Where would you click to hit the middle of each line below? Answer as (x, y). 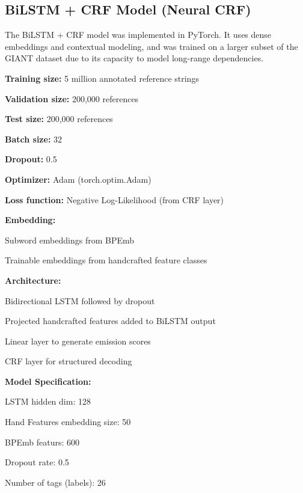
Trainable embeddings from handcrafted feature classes (106, 260)
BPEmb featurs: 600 (42, 442)
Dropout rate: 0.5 (37, 462)
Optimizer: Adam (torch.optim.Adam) (78, 179)
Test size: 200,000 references (59, 119)
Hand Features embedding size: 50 (68, 422)
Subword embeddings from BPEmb (70, 240)
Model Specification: (48, 381)
